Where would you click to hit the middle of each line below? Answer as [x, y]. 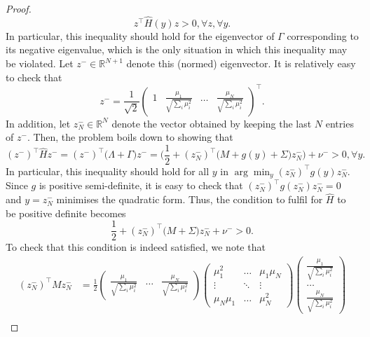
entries [340, 123]
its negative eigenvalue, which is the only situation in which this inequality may [177, 49]
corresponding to [323, 35]
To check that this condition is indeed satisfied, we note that [136, 247]
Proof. [19, 8]
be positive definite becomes [66, 213]
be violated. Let [40, 63]
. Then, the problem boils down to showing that [130, 137]
